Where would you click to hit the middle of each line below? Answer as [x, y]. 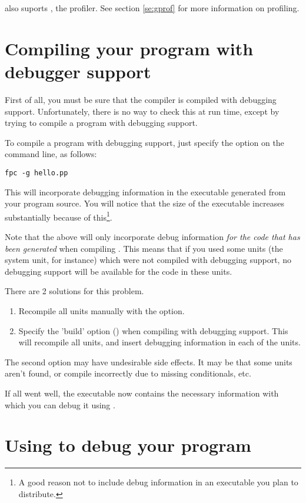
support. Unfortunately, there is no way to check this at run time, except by [142, 111]
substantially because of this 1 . [59, 216]
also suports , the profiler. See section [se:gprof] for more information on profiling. [152, 8]
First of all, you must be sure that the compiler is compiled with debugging [141, 99]
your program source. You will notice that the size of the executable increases [144, 203]
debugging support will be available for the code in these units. [119, 271]
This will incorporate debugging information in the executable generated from [145, 191]
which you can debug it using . [60, 404]
